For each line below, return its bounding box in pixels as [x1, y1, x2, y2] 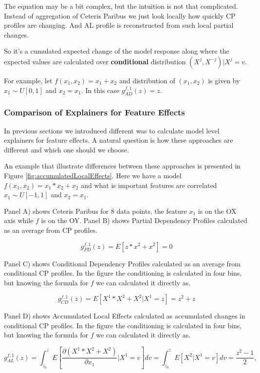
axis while [4, 215, 34, 225]
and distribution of [119, 75, 175, 85]
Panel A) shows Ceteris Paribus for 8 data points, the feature [4, 205, 187, 216]
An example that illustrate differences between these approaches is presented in [4, 161, 241, 171]
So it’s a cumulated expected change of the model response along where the [4, 46, 229, 56]
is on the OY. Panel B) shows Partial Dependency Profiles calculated [41, 215, 247, 225]
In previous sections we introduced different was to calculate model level [4, 125, 220, 135]
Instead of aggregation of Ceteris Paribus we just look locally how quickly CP [4, 10, 236, 20]
